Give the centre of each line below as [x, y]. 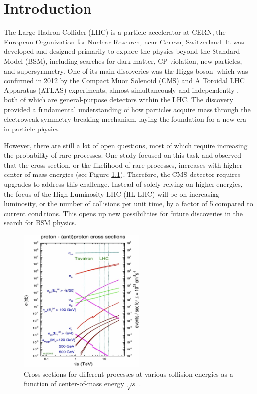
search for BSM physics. [40, 223]
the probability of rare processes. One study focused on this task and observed [123, 155]
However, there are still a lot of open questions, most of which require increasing [126, 145]
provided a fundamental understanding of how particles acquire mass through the [127, 109]
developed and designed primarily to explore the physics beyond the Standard [122, 51]
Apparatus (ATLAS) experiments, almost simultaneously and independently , [122, 90]
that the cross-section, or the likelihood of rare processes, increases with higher [123, 164]
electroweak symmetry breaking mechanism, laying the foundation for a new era [125, 119]
